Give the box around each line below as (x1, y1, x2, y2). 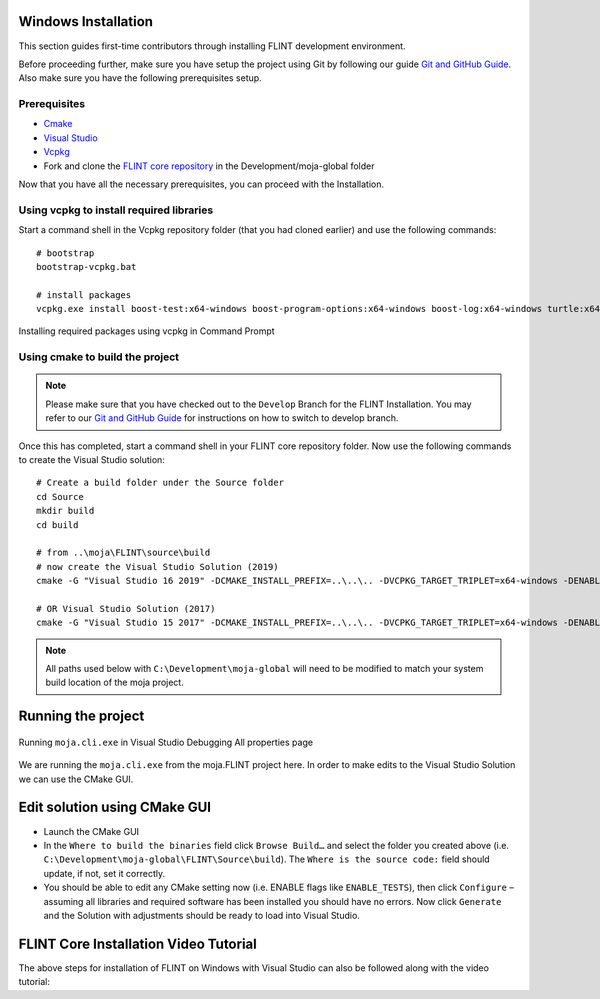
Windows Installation (18, 13, 154, 30)
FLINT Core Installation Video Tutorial (18, 935, 257, 952)
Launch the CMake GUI (43, 825, 140, 837)
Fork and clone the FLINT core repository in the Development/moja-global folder (43, 160, 375, 172)
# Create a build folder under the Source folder (36, 477, 285, 489)
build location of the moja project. (45, 676, 184, 689)
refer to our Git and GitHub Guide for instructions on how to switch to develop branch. (45, 412, 399, 424)
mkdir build (36, 505, 95, 517)
